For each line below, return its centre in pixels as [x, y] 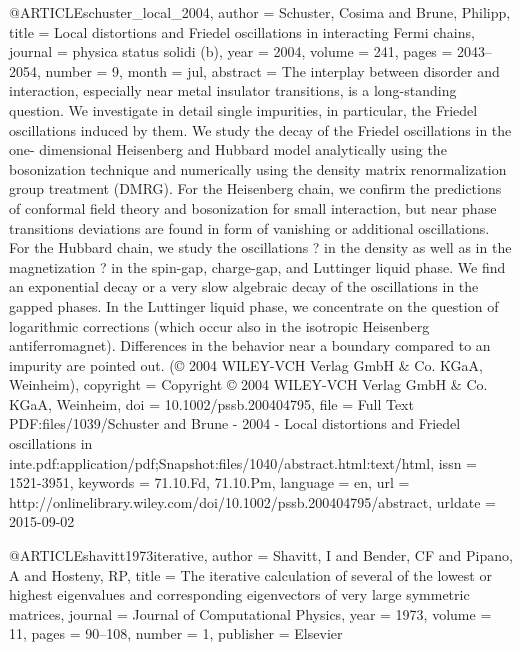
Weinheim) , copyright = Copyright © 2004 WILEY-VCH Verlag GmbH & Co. [248, 384]
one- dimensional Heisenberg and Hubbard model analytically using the [228, 149]
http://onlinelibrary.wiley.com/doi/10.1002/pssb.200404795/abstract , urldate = [252, 501]
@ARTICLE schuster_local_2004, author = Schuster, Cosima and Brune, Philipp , [260, 12]
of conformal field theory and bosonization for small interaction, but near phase [253, 207]
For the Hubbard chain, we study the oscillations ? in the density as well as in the [260, 247]
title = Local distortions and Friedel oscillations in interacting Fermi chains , [242, 31]
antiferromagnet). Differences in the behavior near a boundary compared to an [250, 345]
